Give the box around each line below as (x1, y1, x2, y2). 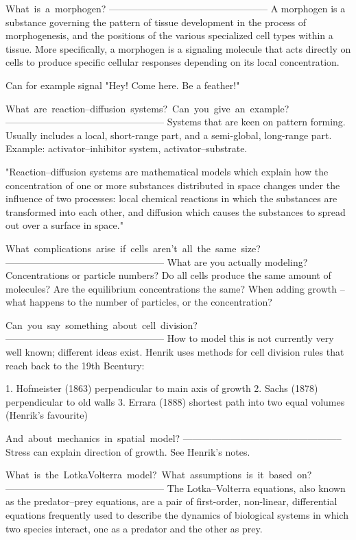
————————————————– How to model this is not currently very (5, 331, 334, 345)
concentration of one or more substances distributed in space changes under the (5, 177, 340, 192)
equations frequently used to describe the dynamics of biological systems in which (5, 508, 348, 521)
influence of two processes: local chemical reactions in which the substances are (5, 191, 337, 206)
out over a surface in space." (5, 218, 123, 232)
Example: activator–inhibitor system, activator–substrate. (5, 141, 248, 156)
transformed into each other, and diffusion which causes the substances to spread (5, 204, 346, 219)
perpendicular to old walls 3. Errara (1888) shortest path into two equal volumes (5, 394, 345, 408)
